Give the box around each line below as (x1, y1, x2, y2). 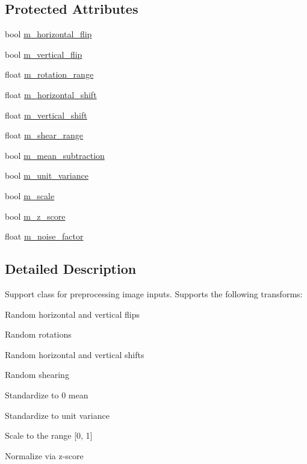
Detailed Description (5, 259, 137, 278)
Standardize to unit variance (5, 409, 110, 421)
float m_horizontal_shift (5, 88, 97, 101)
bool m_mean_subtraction (5, 149, 105, 161)
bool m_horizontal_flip (5, 28, 92, 40)
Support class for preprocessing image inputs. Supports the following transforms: (5, 287, 303, 300)
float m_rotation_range (5, 68, 94, 81)
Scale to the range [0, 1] (5, 429, 93, 442)
